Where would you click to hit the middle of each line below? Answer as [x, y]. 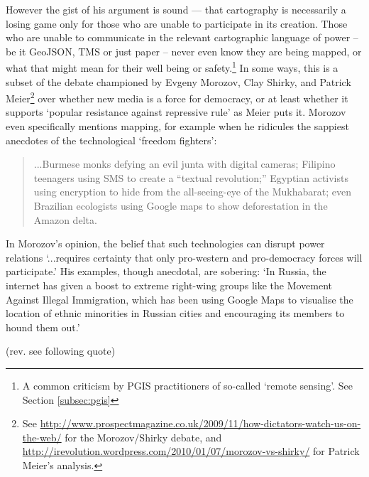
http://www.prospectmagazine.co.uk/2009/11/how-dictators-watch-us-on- [200, 423]
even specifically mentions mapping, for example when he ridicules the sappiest [177, 126]
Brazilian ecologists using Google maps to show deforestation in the [181, 206]
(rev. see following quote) [61, 351]
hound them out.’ [43, 327]
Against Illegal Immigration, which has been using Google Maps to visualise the [180, 299]
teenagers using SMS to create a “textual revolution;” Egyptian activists [191, 177]
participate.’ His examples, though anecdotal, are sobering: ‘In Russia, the [166, 271]
